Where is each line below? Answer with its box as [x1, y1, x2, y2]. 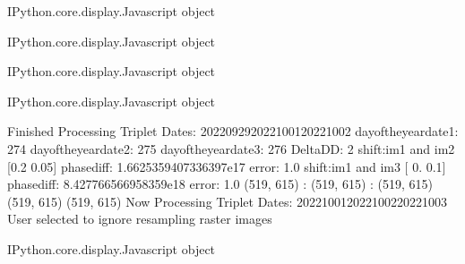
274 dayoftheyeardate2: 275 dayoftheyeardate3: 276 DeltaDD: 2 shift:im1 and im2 [7, 139, 455, 158]
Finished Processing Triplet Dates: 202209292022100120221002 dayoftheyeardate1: [7, 122, 459, 141]
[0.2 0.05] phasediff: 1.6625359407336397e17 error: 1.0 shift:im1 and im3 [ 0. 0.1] [7, 157, 446, 175]
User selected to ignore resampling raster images [7, 209, 272, 228]
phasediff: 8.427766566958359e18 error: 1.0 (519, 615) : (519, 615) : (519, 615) [7, 175, 434, 193]
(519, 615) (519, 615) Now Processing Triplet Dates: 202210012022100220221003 [7, 192, 448, 210]
